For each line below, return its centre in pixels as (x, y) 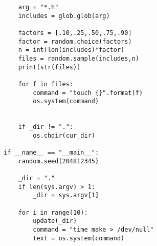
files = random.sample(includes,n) (78, 58)
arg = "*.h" (38, 7)
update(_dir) (55, 221)
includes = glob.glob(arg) (64, 16)
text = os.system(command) (79, 238)
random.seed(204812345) (59, 161)
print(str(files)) (49, 67)
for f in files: (46, 84)
